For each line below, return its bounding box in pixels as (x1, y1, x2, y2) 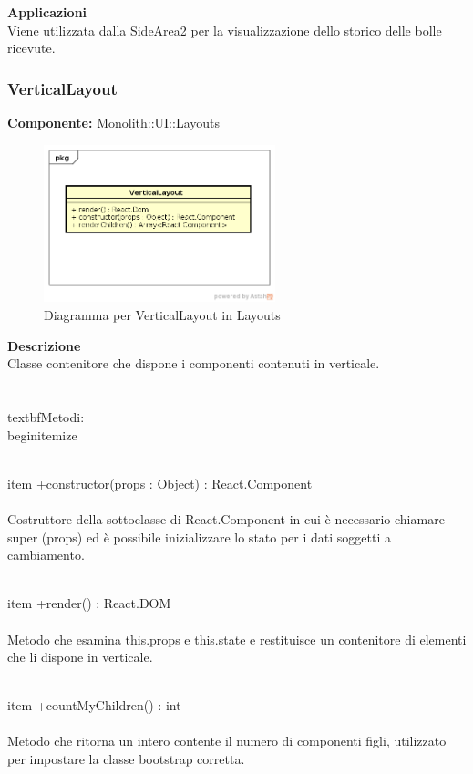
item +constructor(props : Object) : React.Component (7, 473, 313, 492)
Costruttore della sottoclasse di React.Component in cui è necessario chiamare (7, 509, 445, 528)
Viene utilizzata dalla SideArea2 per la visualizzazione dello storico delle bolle (7, 20, 442, 39)
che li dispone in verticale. (7, 647, 153, 666)
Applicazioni (7, 3, 87, 21)
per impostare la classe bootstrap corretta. (7, 749, 245, 769)
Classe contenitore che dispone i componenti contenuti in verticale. (7, 354, 380, 373)
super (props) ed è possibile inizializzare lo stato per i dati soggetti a (7, 527, 391, 546)
